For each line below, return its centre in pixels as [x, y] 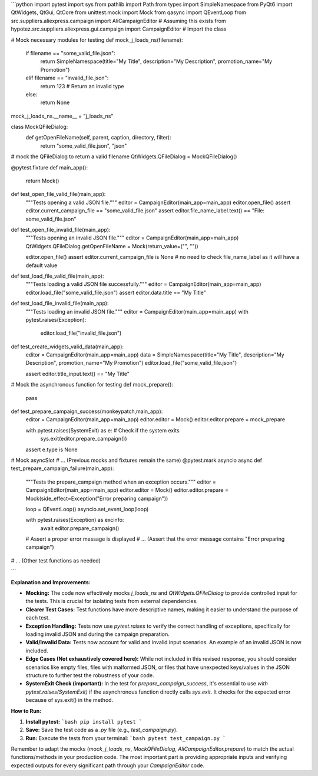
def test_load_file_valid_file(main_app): [57, 276]
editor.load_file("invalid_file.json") [81, 333]
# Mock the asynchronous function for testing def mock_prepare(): [92, 385]
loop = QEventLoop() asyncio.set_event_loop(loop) [87, 509]
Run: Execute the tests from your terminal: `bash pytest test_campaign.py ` [126, 738]
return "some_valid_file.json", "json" [84, 146]
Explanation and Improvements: [51, 582]
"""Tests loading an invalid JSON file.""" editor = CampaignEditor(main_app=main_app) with [137, 311]
